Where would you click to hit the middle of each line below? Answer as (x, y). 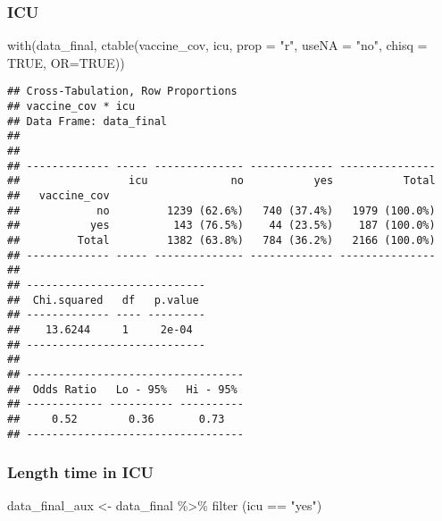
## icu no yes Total (221, 181)
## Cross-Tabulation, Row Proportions (122, 92)
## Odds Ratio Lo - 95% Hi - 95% (122, 389)
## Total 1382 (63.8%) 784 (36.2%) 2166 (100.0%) (221, 240)
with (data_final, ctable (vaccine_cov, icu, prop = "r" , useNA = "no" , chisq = (217, 45)
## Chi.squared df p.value (103, 300)
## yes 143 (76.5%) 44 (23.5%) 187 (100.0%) (221, 226)
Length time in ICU (81, 472)
